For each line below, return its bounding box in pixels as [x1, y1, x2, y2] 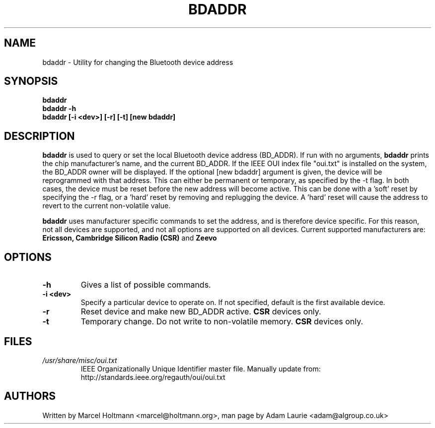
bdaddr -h [42, 104, 76, 113]
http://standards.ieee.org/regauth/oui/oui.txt [80, 372, 225, 381]
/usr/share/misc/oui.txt [42, 356, 117, 365]
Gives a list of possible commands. [80, 280, 211, 290]
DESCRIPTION [4, 129, 75, 142]
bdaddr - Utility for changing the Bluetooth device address [42, 58, 233, 66]
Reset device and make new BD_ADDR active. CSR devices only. [80, 306, 321, 317]
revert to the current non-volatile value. [42, 201, 171, 210]
